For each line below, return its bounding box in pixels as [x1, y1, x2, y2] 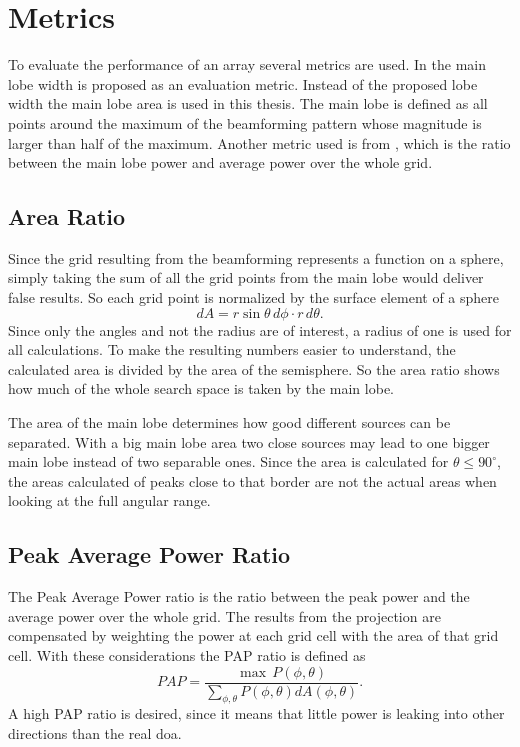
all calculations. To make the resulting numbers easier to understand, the [8, 339, 456, 360]
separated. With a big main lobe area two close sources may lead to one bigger [8, 431, 490, 452]
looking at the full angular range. [8, 490, 211, 511]
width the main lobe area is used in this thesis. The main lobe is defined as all [8, 93, 488, 114]
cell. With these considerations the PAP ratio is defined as [8, 645, 366, 665]
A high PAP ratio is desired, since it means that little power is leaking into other [8, 703, 505, 724]
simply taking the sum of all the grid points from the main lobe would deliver [8, 267, 484, 288]
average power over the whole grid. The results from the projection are [8, 605, 441, 626]
